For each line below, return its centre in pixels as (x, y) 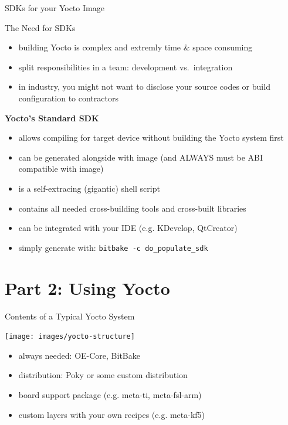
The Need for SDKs (40, 27)
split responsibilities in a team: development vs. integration (126, 67)
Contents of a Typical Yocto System (70, 316)
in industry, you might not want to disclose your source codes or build (144, 86)
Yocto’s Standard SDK (52, 118)
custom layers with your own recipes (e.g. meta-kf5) (112, 414)
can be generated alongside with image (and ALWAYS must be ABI (141, 157)
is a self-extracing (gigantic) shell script (89, 188)
